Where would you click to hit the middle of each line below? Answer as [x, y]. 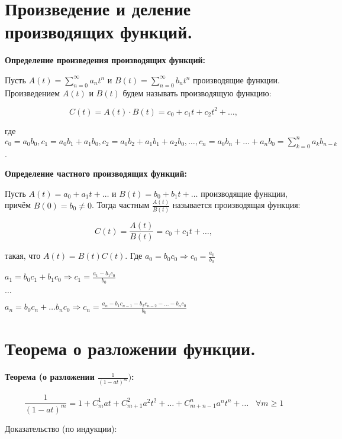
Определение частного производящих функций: [96, 173]
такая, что [23, 256]
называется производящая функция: [236, 205]
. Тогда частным [120, 205]
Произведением [33, 92]
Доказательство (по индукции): [61, 428]
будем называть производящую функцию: [197, 92]
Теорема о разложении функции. [130, 348]
